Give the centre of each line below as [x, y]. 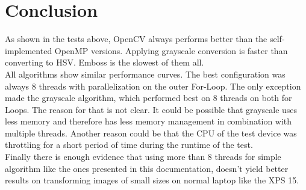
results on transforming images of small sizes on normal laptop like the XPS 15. [152, 180]
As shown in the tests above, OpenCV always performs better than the [136, 39]
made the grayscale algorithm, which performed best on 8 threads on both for [148, 98]
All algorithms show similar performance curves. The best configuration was [145, 74]
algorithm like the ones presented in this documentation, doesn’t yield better [147, 168]
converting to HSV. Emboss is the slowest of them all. [105, 62]
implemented [29, 50]
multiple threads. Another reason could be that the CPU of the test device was [151, 133]
